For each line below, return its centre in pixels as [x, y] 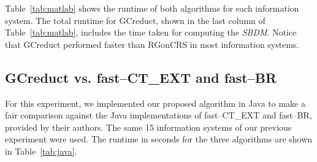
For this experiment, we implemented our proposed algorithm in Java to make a [155, 103]
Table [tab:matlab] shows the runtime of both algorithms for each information [152, 8]
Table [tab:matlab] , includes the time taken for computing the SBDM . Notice [151, 32]
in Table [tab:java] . [41, 151]
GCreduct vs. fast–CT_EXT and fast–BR [141, 77]
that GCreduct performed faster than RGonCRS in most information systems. [152, 44]
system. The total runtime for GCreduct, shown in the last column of [135, 20]
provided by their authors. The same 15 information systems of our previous [148, 127]
